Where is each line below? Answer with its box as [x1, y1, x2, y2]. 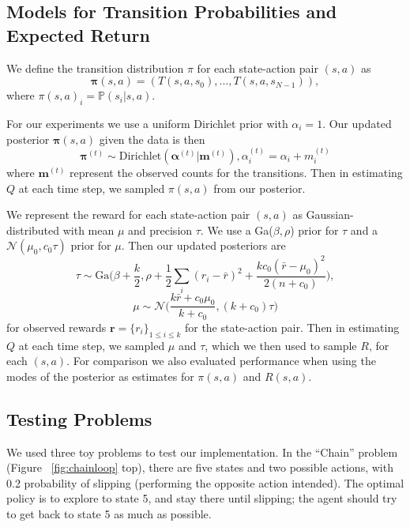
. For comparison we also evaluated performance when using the [66, 352, 376, 369]
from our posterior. [213, 179, 306, 196]
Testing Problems [6, 406, 152, 431]
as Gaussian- [292, 206, 354, 223]
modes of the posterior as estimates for [6, 367, 194, 384]
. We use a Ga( [200, 221, 273, 238]
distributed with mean [6, 221, 115, 238]
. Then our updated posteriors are [121, 237, 286, 254]
